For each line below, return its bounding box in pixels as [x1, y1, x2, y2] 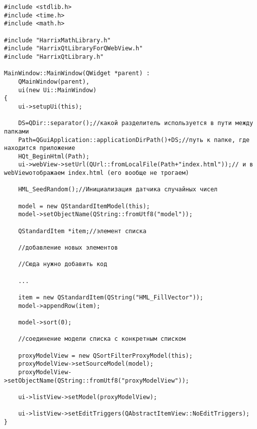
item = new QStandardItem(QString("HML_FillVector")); [18, 293, 203, 301]
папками [4, 128, 29, 135]
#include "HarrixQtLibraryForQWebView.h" [4, 45, 143, 52]
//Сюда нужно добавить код [18, 261, 107, 268]
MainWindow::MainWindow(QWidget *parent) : [4, 70, 150, 77]
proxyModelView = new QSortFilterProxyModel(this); [18, 352, 193, 359]
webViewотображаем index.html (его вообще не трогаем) [4, 169, 189, 177]
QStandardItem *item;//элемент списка [18, 227, 147, 235]
